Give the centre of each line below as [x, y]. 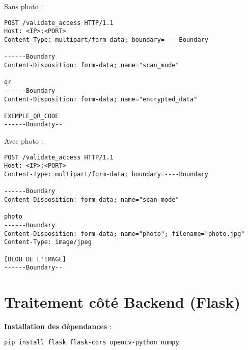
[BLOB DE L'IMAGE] [35, 259]
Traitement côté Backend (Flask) [122, 302]
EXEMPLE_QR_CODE [32, 116]
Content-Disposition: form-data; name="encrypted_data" [101, 99]
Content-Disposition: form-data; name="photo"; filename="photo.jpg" [125, 234]
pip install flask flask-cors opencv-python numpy [92, 342]
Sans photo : [24, 6]
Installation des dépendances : [58, 326]
